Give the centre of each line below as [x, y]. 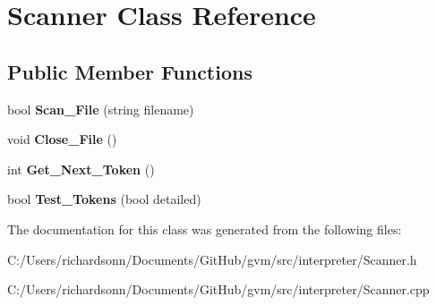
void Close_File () [62, 139]
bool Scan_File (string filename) [101, 109]
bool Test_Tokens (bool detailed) [104, 199]
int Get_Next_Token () [81, 169]
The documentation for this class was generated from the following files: [205, 229]
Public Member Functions [130, 71]
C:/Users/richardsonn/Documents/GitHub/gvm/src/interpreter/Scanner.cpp [218, 289]
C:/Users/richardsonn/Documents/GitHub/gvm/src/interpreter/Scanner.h [212, 259]
